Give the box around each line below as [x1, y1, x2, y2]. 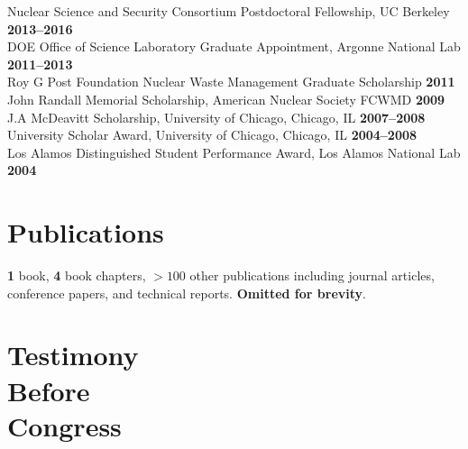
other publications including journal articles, [189, 266, 435, 285]
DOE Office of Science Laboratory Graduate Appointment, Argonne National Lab [7, 37, 461, 56]
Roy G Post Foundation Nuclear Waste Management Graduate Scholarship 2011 [7, 72, 455, 91]
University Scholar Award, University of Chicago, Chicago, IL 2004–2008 [7, 125, 418, 144]
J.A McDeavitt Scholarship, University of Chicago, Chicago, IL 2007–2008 [7, 107, 426, 126]
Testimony [7, 336, 139, 373]
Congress [7, 407, 122, 444]
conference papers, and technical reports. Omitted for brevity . [7, 283, 366, 302]
